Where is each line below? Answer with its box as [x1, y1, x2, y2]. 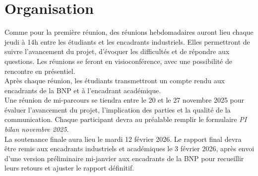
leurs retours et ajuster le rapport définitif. [4, 163, 134, 173]
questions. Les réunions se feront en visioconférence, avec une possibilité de [4, 56, 233, 66]
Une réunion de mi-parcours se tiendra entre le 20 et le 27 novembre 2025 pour [4, 95, 244, 105]
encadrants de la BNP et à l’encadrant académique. [4, 85, 161, 95]
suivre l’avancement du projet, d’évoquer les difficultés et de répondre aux [4, 46, 230, 57]
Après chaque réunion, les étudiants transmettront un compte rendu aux [4, 75, 225, 86]
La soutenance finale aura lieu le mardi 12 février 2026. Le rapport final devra [4, 133, 242, 144]
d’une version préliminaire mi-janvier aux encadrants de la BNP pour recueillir [4, 153, 244, 163]
